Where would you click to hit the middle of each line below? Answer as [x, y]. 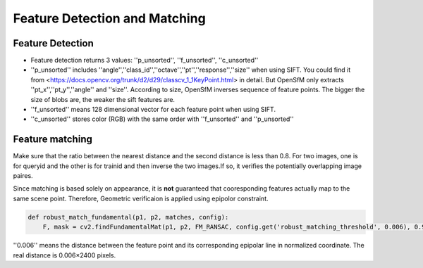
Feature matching [53, 140]
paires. [23, 176]
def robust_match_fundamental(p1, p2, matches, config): [128, 217]
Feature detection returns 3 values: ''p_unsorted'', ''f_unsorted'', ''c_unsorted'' [145, 60]
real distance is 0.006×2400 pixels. [65, 255]
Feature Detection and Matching [109, 18]
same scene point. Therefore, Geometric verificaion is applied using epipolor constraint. [141, 198]
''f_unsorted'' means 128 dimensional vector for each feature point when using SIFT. [153, 110]
